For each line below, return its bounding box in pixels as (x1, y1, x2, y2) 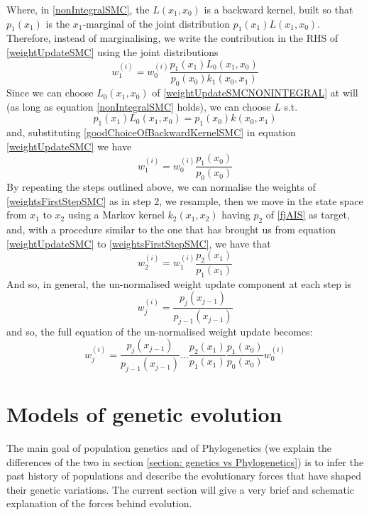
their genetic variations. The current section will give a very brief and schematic (6, 482, 355, 497)
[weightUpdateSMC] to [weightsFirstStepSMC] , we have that (6, 236, 271, 250)
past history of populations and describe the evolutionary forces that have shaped (6, 468, 361, 483)
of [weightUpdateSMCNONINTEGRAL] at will (152, 85, 358, 100)
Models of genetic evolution (6, 399, 282, 428)
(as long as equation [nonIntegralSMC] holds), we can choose (6, 99, 271, 113)
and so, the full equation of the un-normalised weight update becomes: (6, 323, 313, 338)
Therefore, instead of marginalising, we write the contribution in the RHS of (6, 31, 338, 45)
